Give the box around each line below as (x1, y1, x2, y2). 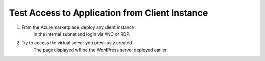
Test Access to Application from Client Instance (9, 7, 208, 18)
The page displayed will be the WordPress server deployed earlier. (33, 47, 168, 53)
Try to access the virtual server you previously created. (21, 40, 133, 46)
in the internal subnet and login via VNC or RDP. (33, 31, 131, 37)
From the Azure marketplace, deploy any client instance (21, 24, 134, 30)
